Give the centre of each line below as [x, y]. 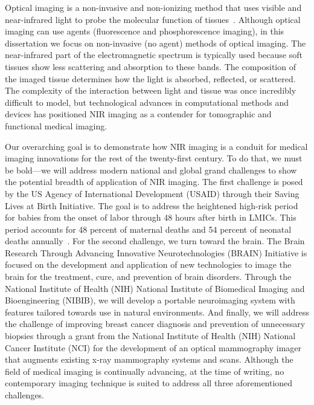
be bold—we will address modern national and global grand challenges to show [151, 170]
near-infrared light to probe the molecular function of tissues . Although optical [153, 19]
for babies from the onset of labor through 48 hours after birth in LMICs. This [151, 217]
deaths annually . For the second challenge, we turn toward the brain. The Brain [155, 241]
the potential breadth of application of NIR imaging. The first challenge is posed [154, 182]
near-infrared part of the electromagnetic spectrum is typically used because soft [154, 55]
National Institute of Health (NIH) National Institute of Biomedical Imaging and [155, 288]
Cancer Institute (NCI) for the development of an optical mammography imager [153, 347]
